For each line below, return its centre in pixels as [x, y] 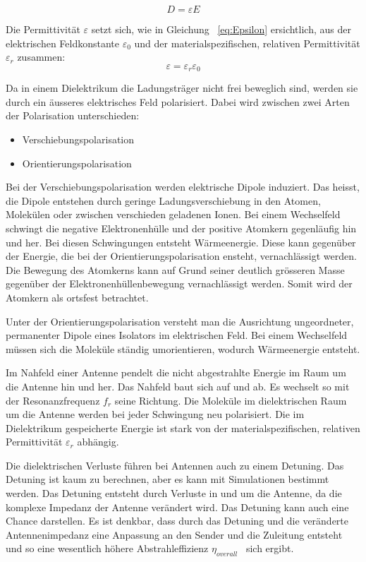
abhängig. [98, 442]
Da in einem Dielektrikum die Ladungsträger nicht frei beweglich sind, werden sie [182, 88]
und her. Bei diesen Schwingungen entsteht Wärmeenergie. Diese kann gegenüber [181, 242]
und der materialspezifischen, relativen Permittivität [247, 43]
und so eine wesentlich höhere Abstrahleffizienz [107, 548]
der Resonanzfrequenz [53, 400]
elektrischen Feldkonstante [62, 43]
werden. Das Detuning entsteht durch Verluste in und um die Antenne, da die [174, 493]
